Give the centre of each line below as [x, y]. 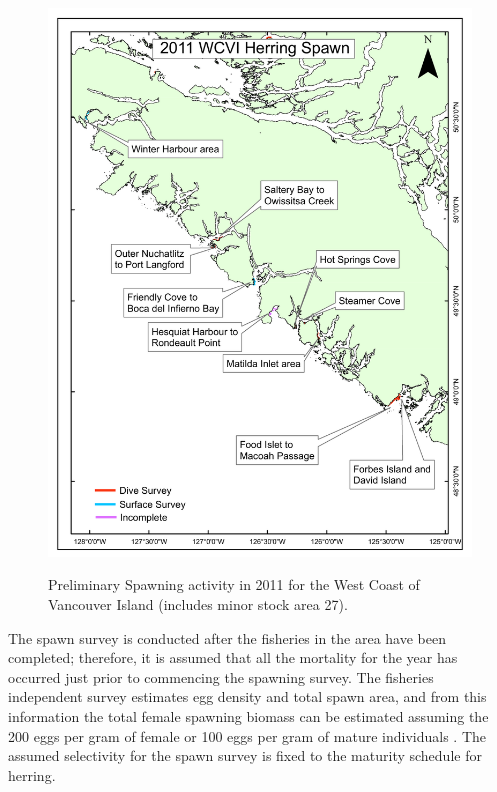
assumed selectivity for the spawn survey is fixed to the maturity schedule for [245, 755]
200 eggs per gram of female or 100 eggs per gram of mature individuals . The [247, 735]
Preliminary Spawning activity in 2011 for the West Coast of [234, 584]
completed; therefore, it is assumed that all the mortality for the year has [233, 657]
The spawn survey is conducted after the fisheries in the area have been [227, 637]
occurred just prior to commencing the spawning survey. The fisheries [221, 676]
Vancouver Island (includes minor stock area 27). [198, 604]
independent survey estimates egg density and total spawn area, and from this [247, 696]
